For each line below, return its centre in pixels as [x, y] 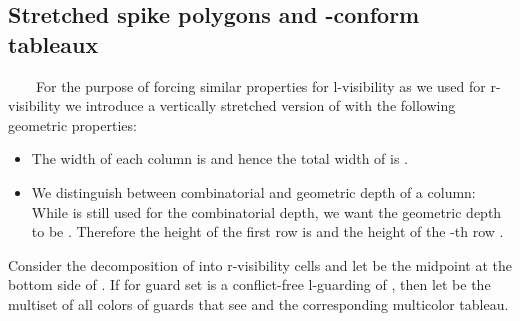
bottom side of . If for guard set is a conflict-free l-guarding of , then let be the [249, 284]
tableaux [53, 43]
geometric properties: [72, 124]
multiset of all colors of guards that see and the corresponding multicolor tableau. [258, 303]
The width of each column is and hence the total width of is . [219, 158]
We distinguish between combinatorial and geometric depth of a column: [253, 191]
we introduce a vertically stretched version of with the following [260, 105]
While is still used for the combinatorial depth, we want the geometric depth [266, 211]
